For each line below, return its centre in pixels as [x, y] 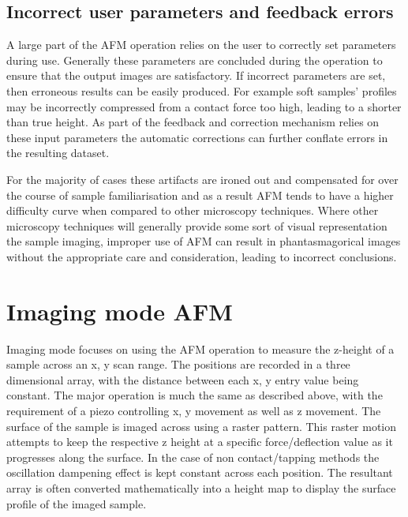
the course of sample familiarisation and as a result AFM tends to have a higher [200, 195]
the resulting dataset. [58, 153]
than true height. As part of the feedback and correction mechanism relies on [193, 122]
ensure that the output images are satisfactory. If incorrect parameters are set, [196, 75]
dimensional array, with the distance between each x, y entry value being [183, 379]
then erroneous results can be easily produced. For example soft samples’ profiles [202, 90]
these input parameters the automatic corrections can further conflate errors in [197, 137]
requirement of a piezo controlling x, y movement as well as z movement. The [194, 411]
